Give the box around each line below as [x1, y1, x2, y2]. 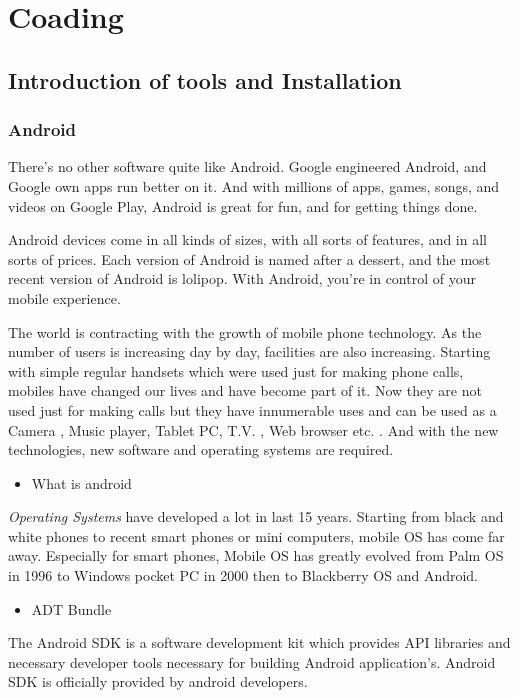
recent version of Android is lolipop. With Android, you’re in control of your [8, 268, 476, 289]
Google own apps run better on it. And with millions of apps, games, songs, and [8, 175, 500, 196]
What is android [31, 472, 132, 493]
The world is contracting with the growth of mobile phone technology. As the [8, 321, 482, 342]
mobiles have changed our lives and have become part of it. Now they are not [8, 380, 482, 401]
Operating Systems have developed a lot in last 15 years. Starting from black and [8, 506, 504, 527]
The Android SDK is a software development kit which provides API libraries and [8, 632, 511, 653]
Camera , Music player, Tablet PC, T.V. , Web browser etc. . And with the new [8, 419, 499, 440]
